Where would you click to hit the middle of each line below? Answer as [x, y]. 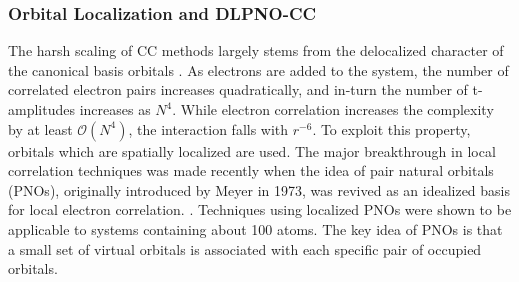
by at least [40, 128]
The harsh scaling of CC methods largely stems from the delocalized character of [256, 50]
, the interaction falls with [208, 128]
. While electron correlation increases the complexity [333, 109]
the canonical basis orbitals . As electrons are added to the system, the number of [258, 69]
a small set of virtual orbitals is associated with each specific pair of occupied [245, 248]
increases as [115, 109]
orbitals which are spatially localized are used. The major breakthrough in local [252, 150]
